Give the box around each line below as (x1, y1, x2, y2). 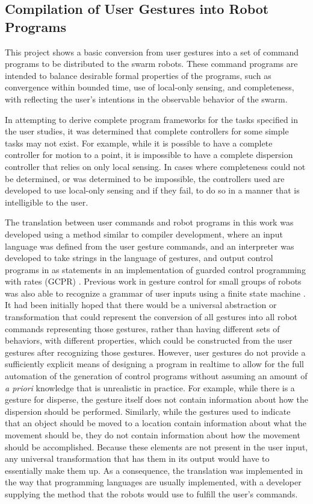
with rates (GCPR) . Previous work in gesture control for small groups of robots (5, 275, 302, 288)
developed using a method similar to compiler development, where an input (5, 227, 283, 240)
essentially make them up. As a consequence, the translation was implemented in (5, 464, 303, 476)
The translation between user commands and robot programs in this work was (5, 216, 294, 228)
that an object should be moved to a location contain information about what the (5, 417, 307, 429)
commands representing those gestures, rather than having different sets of (5, 322, 280, 335)
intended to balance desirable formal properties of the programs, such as (5, 69, 271, 81)
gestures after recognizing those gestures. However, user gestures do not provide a (5, 345, 306, 358)
